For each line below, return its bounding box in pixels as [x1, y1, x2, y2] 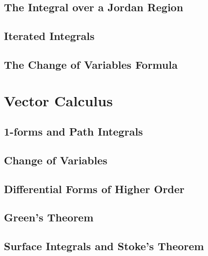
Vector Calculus [4, 90, 113, 110]
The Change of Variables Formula [4, 57, 178, 72]
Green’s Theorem [4, 210, 94, 225]
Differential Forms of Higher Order [4, 181, 185, 196]
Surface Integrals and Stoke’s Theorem [4, 238, 204, 254]
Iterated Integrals [4, 28, 95, 43]
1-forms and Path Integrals [4, 124, 143, 139]
